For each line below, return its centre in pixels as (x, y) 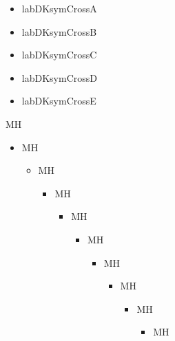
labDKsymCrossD (59, 77)
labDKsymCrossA (59, 8)
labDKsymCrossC (59, 55)
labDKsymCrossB (59, 31)
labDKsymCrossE (59, 101)
